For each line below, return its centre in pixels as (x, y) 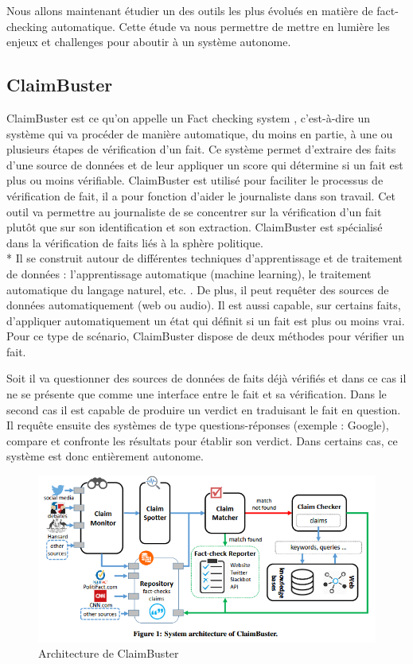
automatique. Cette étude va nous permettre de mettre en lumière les (220, 26)
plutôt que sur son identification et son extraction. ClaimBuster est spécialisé (195, 227)
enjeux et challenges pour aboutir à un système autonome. (149, 42)
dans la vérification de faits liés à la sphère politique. (135, 242)
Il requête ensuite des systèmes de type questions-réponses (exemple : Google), (198, 425)
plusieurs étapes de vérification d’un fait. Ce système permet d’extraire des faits (201, 149)
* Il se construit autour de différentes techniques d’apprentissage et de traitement (205, 258)
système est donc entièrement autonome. (105, 456)
